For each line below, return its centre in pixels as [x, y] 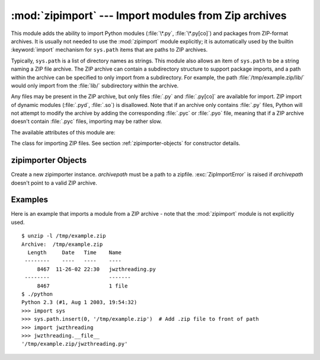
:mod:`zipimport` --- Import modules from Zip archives [149, 15]
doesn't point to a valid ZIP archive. [54, 183]
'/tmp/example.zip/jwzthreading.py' [75, 344]
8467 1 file [82, 286]
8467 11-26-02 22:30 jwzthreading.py [97, 269]
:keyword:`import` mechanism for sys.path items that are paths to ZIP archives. [109, 50]
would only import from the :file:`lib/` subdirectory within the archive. [95, 86]
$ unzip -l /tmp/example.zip [64, 236]
